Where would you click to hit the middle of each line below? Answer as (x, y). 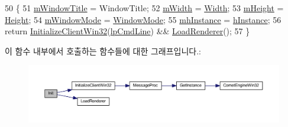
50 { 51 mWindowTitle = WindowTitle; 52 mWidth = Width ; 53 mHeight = (144, 8)
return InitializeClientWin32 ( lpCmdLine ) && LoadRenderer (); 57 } (127, 31)
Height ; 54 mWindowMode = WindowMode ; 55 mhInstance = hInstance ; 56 (143, 19)
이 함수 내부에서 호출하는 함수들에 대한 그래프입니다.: (103, 51)
